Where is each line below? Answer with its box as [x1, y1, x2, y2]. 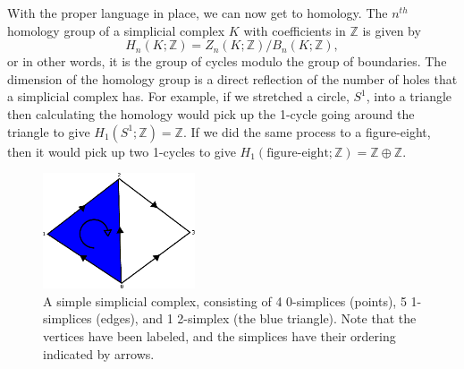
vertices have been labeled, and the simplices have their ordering [43, 326, 396, 345]
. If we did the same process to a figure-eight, [182, 122, 431, 141]
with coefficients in [243, 21, 346, 39]
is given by [362, 21, 421, 39]
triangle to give [7, 122, 90, 141]
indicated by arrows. [43, 344, 155, 363]
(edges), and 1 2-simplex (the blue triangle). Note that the [96, 309, 417, 328]
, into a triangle [366, 87, 452, 106]
